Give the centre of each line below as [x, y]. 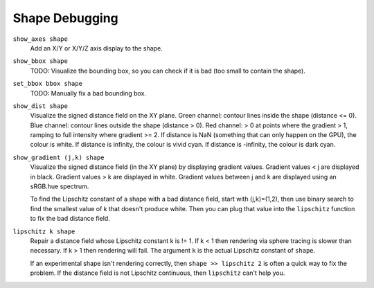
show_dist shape [41, 106]
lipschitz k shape [44, 231]
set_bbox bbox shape [48, 84]
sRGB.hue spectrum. [60, 186]
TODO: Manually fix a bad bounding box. [88, 93]
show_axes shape [41, 39]
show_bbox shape [41, 61]
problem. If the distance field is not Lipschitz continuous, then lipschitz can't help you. [158, 273]
